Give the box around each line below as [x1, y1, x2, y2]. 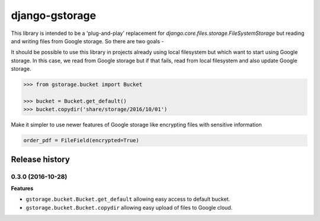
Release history [11, 154, 71, 164]
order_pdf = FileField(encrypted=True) [23, 137, 139, 144]
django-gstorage [11, 9, 97, 22]
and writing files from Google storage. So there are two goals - [11, 37, 164, 44]
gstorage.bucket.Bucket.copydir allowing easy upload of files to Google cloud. [25, 204, 233, 211]
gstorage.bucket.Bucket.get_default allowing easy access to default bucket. [25, 196, 231, 203]
